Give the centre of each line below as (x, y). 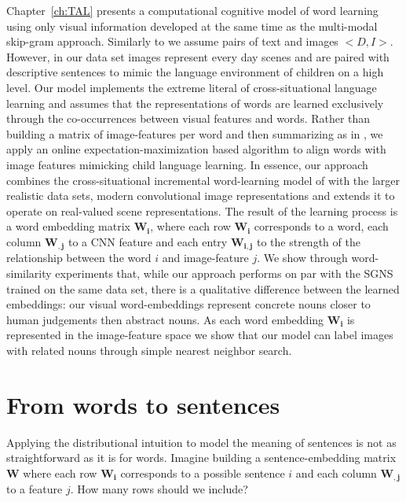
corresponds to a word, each (321, 226)
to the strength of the (308, 241)
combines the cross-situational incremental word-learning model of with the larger (203, 180)
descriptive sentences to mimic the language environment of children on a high (195, 72)
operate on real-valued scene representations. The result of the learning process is (202, 210)
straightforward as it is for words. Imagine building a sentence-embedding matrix (201, 458)
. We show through (302, 258)
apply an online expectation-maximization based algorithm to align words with (196, 149)
